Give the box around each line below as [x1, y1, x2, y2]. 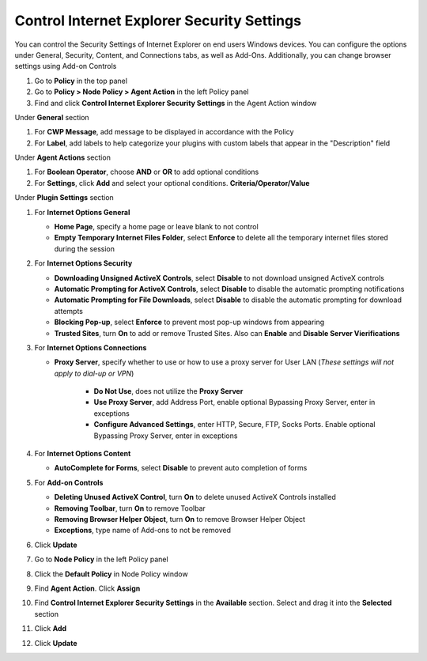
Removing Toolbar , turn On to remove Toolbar [54, 503, 206, 513]
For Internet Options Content [34, 449, 131, 459]
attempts [54, 306, 83, 315]
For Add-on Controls [34, 478, 104, 487]
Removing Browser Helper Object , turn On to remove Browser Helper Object [54, 515, 306, 523]
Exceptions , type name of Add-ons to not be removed [54, 526, 231, 535]
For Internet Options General [34, 207, 130, 217]
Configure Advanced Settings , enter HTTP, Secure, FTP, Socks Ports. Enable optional [93, 420, 376, 429]
